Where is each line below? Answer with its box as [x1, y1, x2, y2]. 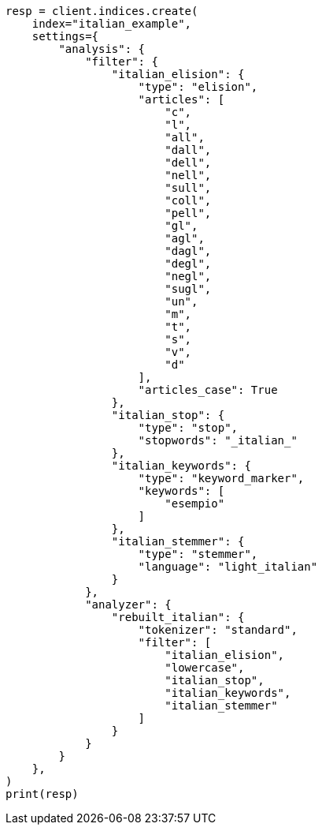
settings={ [31, 30, 99, 43]
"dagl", [165, 245, 212, 257]
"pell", [165, 207, 212, 219]
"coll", [165, 194, 212, 207]
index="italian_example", [31, 17, 192, 30]
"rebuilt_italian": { [111, 611, 245, 623]
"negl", [165, 270, 212, 283]
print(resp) [6, 788, 79, 800]
